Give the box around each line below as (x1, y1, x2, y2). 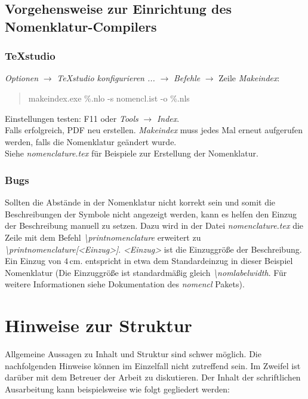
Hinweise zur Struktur (5, 313, 192, 337)
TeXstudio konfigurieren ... (57, 72, 155, 84)
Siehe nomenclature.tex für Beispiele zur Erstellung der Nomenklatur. (5, 147, 258, 159)
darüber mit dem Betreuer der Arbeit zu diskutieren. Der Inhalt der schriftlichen (5, 371, 301, 383)
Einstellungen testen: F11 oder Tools (5, 112, 138, 124)
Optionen (5, 72, 39, 84)
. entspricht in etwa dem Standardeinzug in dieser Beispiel (80, 254, 293, 267)
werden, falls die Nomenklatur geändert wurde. (5, 135, 177, 148)
